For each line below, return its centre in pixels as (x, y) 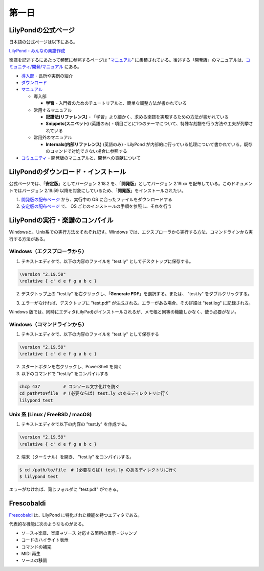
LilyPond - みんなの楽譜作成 (37, 51)
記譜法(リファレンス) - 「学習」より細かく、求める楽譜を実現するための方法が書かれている (137, 117)
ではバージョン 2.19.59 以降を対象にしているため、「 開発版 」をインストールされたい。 (99, 190)
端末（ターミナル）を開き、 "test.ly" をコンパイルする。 (77, 457)
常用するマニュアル (53, 110)
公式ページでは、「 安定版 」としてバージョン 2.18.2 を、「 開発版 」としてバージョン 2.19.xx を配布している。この (120, 184)
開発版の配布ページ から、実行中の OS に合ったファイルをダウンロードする (97, 199)
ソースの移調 (34, 560)
